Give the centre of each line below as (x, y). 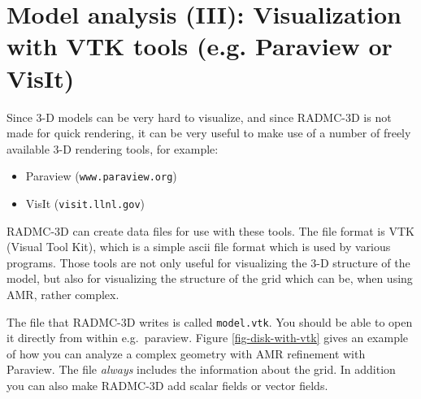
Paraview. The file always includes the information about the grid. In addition (201, 369)
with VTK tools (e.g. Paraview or (200, 46)
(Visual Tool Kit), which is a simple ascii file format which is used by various (199, 247)
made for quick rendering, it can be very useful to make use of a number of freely (209, 133)
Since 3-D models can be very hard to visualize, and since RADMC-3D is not (199, 117)
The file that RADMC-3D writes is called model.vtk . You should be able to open (210, 321)
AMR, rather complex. (63, 294)
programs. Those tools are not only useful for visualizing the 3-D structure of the (208, 262)
